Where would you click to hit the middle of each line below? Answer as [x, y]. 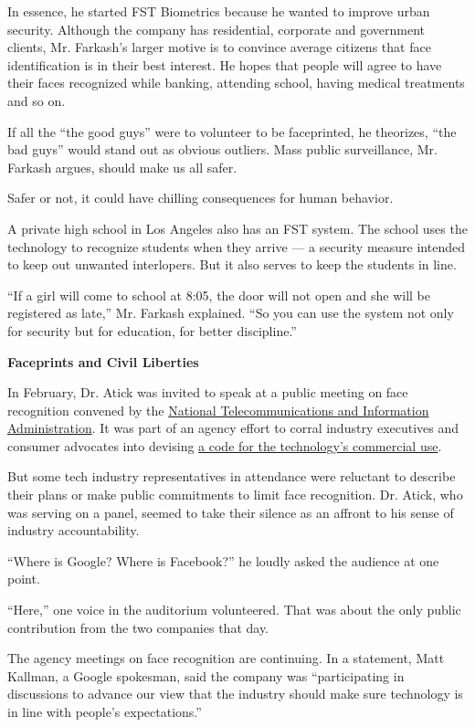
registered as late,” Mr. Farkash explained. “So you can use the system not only [231, 313]
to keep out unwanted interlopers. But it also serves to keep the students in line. [232, 264]
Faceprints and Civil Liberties [103, 361]
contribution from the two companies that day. [138, 627]
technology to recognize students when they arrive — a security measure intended [236, 246]
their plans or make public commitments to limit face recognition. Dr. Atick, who [235, 495]
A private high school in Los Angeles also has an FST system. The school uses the [237, 228]
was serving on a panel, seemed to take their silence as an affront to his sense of [231, 512]
